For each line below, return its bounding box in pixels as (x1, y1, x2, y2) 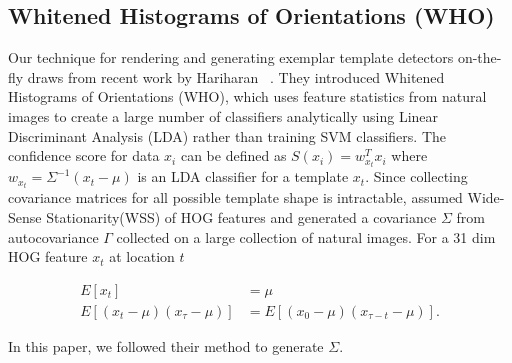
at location (109, 246, 175, 267)
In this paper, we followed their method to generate (8, 335, 324, 356)
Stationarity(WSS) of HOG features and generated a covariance (46, 206, 437, 227)
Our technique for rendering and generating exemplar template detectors (8, 47, 454, 68)
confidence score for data (8, 145, 160, 166)
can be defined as (180, 145, 287, 166)
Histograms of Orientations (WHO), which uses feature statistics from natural (8, 86, 487, 107)
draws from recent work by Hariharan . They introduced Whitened (27, 66, 445, 87)
